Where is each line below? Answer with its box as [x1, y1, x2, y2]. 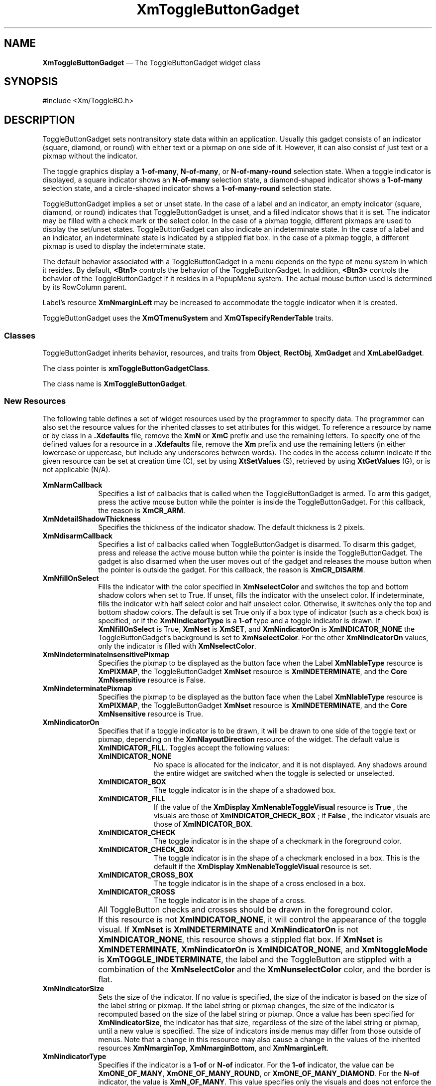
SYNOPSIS [4, 75, 58, 88]
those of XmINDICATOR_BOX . [154, 819, 253, 828]
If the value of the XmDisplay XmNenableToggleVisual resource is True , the [154, 802, 408, 811]
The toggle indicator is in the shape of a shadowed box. [154, 785, 336, 794]
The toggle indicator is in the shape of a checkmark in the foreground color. [154, 836, 402, 845]
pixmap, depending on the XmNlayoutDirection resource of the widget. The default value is [98, 734, 400, 743]
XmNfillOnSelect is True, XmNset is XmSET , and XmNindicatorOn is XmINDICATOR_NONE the [98, 624, 415, 633]
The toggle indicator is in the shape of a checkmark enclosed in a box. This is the [154, 853, 420, 862]
